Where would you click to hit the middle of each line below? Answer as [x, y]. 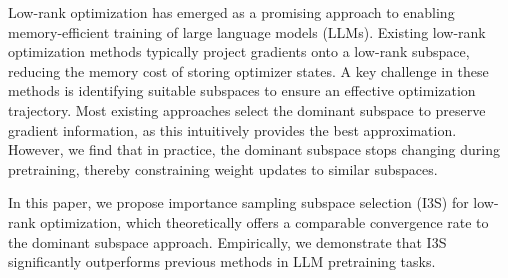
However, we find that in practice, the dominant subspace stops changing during [254, 149]
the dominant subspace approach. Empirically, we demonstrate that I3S [227, 241]
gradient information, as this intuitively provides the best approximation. [232, 129]
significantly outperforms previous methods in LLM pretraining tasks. [222, 261]
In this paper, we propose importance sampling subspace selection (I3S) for [238, 202]
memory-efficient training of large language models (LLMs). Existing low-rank [247, 31]
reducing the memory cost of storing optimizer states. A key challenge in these [248, 70]
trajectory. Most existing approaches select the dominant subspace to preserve [247, 109]
